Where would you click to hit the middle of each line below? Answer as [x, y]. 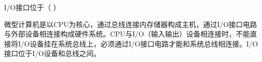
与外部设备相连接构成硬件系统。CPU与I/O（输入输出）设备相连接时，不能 [127, 34]
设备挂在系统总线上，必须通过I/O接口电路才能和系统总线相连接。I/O [144, 43]
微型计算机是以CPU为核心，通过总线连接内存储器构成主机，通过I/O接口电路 [131, 24]
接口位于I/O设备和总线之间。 [52, 53]
